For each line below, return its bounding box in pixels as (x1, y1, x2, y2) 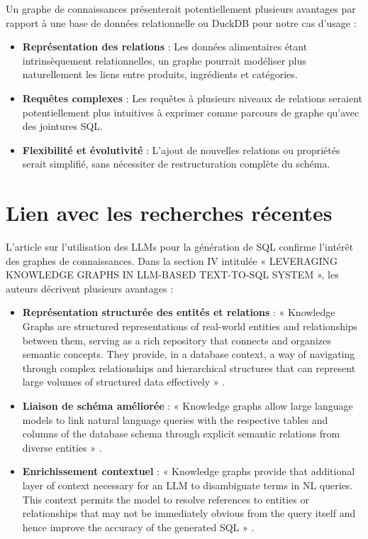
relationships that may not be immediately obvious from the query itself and (22, 506, 356, 521)
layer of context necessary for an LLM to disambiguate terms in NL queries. (22, 477, 353, 492)
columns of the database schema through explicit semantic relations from (22, 426, 340, 441)
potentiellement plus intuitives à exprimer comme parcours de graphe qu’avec (22, 104, 359, 119)
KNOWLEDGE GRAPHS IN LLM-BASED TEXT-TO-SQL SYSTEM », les (6, 267, 339, 282)
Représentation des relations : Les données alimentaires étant (22, 39, 308, 54)
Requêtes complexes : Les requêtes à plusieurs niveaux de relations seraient (22, 90, 363, 105)
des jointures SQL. (22, 119, 103, 134)
